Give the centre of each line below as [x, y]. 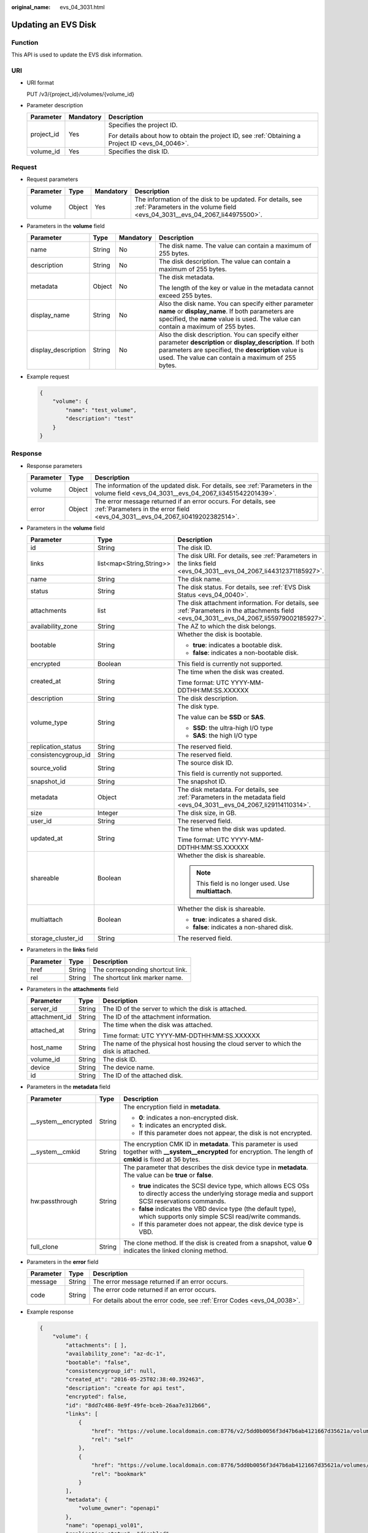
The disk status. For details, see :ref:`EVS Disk [244, 587]
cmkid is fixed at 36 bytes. [162, 1159]
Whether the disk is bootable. [220, 635]
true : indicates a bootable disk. [238, 645]
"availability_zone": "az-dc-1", [116, 1354]
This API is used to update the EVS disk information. [77, 55]
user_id [41, 821]
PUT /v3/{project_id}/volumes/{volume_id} [81, 94]
